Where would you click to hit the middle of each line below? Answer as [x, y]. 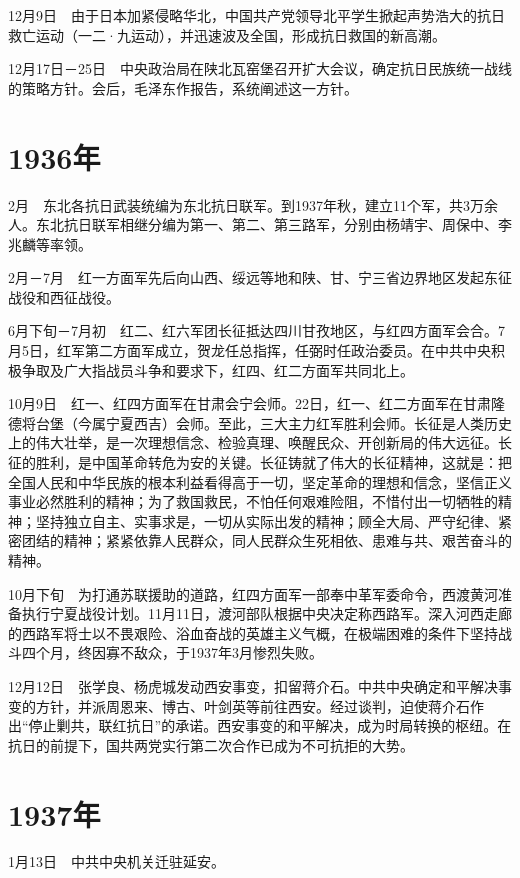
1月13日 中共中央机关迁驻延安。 [116, 861]
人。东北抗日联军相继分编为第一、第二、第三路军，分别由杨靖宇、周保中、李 [260, 224]
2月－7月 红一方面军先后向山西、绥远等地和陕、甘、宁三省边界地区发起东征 [260, 277]
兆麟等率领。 [50, 243]
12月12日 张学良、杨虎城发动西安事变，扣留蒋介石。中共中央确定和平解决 [253, 685]
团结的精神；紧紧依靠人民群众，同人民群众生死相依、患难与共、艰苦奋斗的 [266, 540]
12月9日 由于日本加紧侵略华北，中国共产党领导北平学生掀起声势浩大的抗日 [256, 15]
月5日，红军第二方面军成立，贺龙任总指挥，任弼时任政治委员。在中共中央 [249, 350]
